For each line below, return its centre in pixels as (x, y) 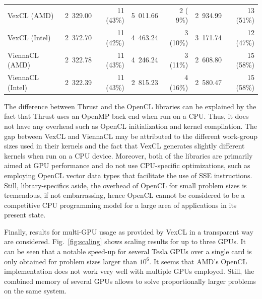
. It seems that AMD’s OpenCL (198, 261)
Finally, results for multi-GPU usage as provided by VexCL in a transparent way (129, 231)
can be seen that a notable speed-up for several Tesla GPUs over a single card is (128, 251)
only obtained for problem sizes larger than (71, 261)
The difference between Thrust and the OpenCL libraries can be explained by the (130, 106)
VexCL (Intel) (29, 37)
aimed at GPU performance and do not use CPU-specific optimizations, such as (127, 165)
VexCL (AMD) (31, 15)
